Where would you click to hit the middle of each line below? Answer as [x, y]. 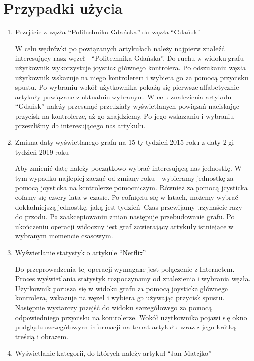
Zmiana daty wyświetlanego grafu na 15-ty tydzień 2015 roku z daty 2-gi [125, 142]
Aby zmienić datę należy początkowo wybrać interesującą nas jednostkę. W [128, 168]
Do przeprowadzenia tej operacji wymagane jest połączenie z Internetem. [125, 269]
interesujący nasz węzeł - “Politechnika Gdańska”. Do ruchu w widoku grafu [129, 58]
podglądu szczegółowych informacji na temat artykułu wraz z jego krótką [126, 327]
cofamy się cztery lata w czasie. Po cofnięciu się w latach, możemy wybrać [127, 197]
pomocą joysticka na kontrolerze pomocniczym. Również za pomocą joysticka [131, 187]
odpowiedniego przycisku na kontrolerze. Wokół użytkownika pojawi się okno [131, 317]
